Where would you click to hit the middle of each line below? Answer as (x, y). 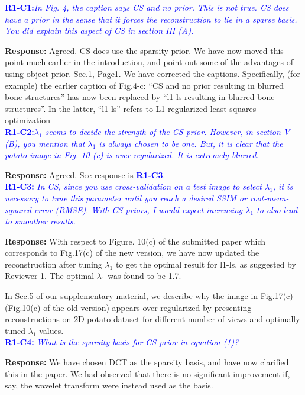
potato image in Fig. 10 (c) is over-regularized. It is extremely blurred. (132, 155)
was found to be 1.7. (145, 276)
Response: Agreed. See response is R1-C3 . (85, 174)
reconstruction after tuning (53, 264)
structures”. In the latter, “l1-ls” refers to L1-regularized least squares (131, 108)
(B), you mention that (45, 143)
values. (51, 330)
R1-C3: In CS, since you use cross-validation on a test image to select (133, 186)
